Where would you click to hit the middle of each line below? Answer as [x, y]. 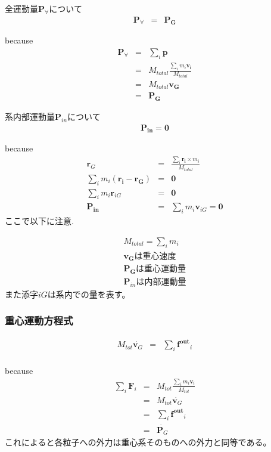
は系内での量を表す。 [89, 294]
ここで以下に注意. [39, 221]
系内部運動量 [30, 116]
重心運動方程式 [39, 321]
